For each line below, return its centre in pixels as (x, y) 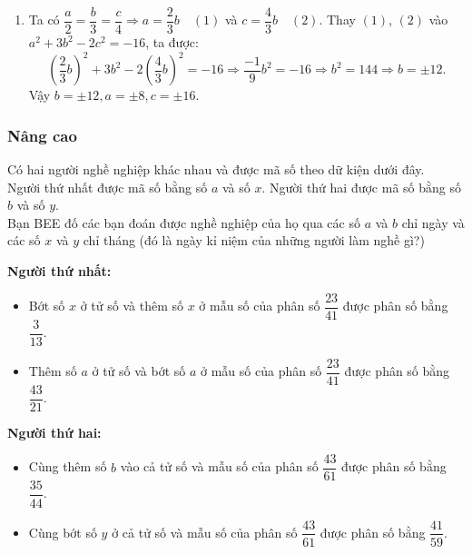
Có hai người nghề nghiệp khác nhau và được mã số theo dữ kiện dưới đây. (216, 168)
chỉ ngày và (433, 222)
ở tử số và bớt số (139, 371)
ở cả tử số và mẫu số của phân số (205, 532)
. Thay (337, 20)
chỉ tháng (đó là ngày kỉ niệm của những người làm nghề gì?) (254, 240)
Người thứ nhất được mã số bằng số (108, 187)
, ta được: (172, 42)
